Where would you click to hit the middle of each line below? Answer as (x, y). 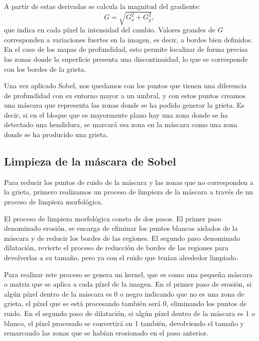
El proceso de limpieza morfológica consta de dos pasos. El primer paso (113, 218)
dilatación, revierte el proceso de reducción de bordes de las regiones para (116, 248)
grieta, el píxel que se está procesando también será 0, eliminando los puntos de (126, 303)
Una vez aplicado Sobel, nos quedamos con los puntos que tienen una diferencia (126, 85)
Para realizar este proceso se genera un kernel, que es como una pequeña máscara (128, 274)
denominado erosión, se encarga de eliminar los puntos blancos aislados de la (121, 228)
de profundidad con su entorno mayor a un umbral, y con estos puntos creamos (125, 95)
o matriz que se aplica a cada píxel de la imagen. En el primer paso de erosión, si (128, 284)
